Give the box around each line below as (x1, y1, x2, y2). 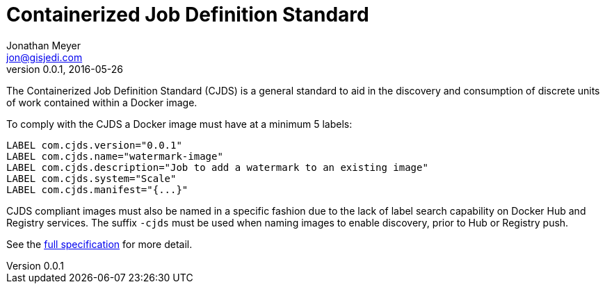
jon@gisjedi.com (6, 51, 83, 63)
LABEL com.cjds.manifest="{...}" (6, 183, 188, 195)
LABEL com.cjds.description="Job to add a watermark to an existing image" (6, 161, 428, 173)
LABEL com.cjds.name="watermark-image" (6, 150, 223, 162)
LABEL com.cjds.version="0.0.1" (6, 139, 182, 151)
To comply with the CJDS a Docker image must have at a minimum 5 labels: (6, 117, 353, 130)
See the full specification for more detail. (6, 238, 193, 250)
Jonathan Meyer (6, 39, 81, 51)
